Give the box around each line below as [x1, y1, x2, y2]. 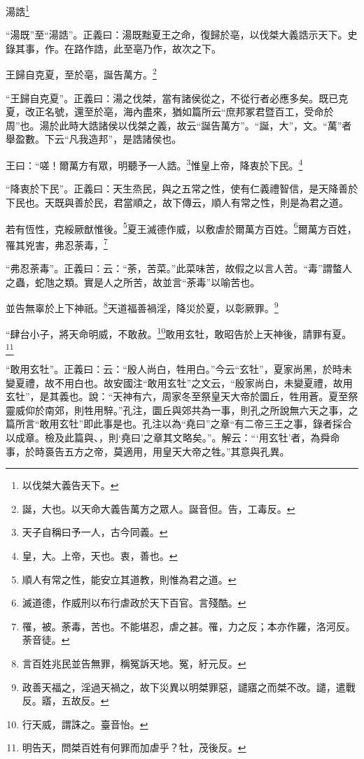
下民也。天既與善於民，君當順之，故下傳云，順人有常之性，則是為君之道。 [6, 194, 349, 209]
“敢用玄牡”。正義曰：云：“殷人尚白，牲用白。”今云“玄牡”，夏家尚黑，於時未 [6, 362, 352, 376]
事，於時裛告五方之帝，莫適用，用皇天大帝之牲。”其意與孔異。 [6, 444, 290, 458]
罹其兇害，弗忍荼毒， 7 [6, 235, 108, 252]
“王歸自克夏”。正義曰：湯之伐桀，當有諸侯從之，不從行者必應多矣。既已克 [6, 90, 349, 105]
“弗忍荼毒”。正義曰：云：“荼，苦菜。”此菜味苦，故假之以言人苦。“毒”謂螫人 [6, 261, 352, 275]
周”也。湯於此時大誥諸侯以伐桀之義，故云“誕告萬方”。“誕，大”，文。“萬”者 [6, 118, 352, 132]
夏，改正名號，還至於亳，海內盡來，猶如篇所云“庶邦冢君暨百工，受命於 [6, 104, 334, 119]
